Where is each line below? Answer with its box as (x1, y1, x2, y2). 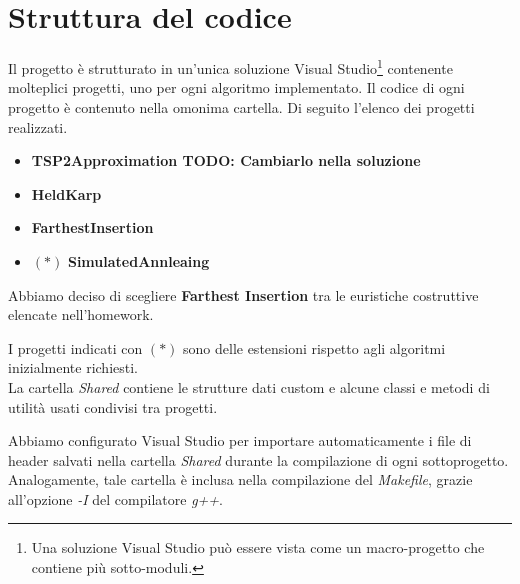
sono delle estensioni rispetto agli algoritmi (183, 337, 446, 358)
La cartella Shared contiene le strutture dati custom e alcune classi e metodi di (8, 376, 490, 397)
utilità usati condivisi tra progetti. (8, 396, 218, 417)
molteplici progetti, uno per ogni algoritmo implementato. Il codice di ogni (8, 77, 465, 98)
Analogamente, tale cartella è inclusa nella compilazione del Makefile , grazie (8, 469, 473, 490)
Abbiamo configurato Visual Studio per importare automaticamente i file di (8, 430, 472, 451)
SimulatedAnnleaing (67, 250, 210, 271)
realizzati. (8, 116, 68, 137)
